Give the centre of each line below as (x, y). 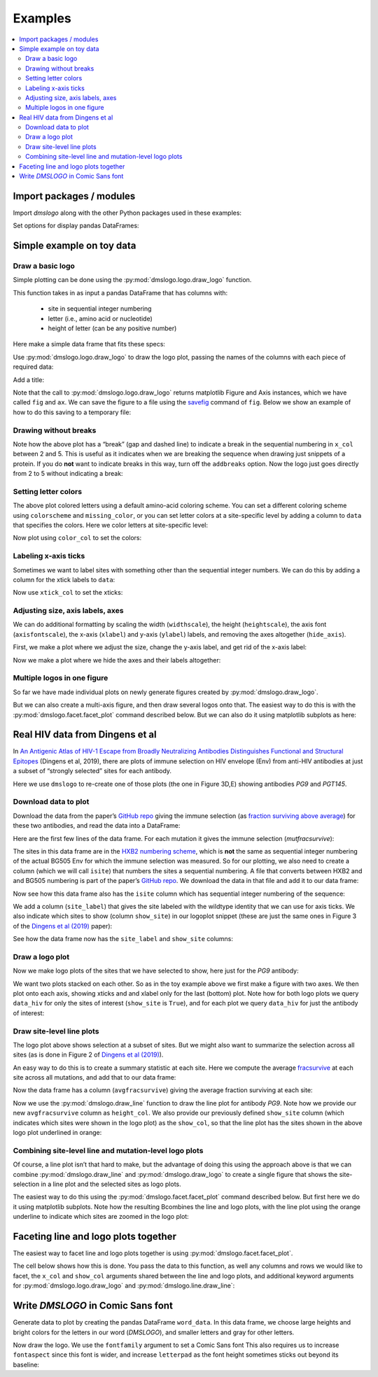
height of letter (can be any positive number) (112, 328)
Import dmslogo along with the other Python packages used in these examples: (127, 213)
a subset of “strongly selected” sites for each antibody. (92, 771)
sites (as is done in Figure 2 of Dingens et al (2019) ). (88, 1055)
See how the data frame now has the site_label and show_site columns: (123, 939)
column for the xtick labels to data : (64, 579)
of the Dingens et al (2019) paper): (63, 926)
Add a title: (29, 380)
